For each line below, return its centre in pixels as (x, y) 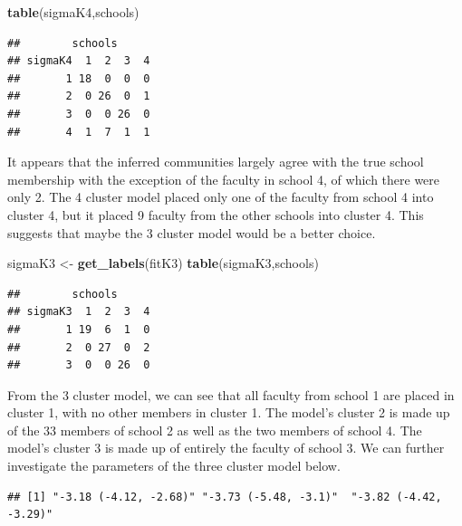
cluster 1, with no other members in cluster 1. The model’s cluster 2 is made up (229, 412)
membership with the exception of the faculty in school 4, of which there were (224, 179)
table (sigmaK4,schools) (73, 12)
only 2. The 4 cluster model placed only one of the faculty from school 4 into (221, 197)
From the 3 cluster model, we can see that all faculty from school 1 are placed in (231, 394)
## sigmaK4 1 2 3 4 (79, 61)
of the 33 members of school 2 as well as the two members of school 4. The (215, 430)
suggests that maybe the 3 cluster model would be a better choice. (192, 232)
